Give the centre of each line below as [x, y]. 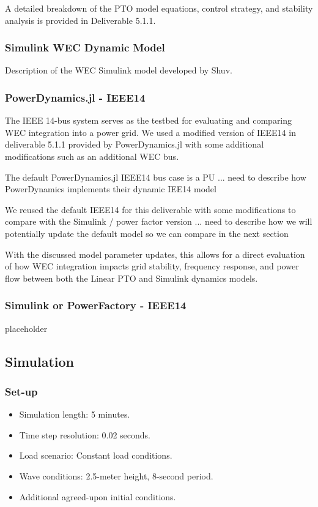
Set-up [21, 391]
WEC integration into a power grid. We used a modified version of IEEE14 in [150, 132]
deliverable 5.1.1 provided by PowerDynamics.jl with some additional [135, 144]
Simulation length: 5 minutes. [75, 414]
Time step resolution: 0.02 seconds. [85, 434]
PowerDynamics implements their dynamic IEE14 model [111, 189]
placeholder [26, 328]
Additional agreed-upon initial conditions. [98, 496]
